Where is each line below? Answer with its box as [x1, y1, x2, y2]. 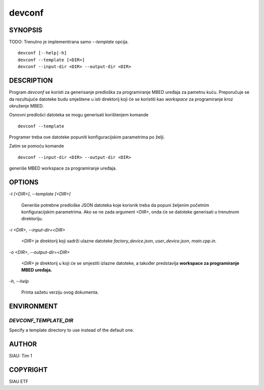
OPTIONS [9, 178, 39, 187]
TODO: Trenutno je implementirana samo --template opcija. [9, 39, 129, 45]
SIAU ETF [9, 379, 29, 385]
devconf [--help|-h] [18, 50, 67, 56]
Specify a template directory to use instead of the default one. [9, 327, 134, 333]
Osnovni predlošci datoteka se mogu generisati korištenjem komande [9, 112, 149, 118]
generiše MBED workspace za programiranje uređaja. [9, 165, 117, 171]
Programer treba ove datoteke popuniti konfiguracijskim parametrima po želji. [9, 134, 165, 140]
